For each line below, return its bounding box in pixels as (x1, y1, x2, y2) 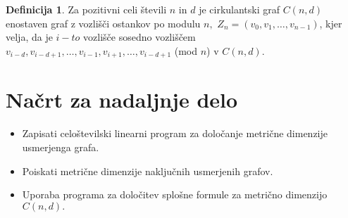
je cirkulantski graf (199, 2, 280, 16)
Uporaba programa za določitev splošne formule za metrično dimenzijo (22, 187, 328, 202)
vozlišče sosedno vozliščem (83, 30, 196, 44)
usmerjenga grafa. (22, 139, 99, 154)
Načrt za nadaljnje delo (6, 85, 238, 114)
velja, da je (6, 30, 53, 44)
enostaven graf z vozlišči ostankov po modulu (6, 15, 201, 30)
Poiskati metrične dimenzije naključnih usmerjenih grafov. (22, 163, 273, 178)
